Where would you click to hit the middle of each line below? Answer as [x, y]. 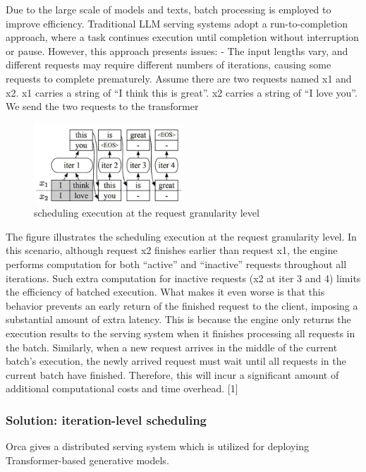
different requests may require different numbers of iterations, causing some [169, 65]
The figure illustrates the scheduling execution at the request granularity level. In [181, 236]
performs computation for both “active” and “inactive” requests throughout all [176, 264]
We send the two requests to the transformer [102, 106]
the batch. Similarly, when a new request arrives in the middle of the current [172, 347]
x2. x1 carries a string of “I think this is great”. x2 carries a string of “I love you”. [182, 92]
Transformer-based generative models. [87, 460]
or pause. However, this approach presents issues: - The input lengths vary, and [177, 50]
